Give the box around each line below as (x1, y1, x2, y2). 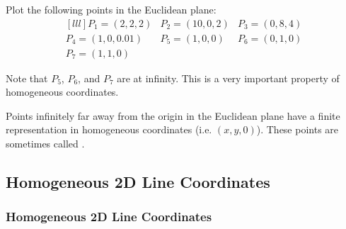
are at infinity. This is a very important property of (117, 70, 340, 85)
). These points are (256, 122, 339, 137)
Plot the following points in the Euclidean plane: (6, 2, 217, 16)
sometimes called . (6, 136, 85, 151)
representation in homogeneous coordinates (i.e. (6, 122, 212, 137)
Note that (6, 70, 48, 85)
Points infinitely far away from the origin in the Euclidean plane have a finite (6, 108, 340, 123)
